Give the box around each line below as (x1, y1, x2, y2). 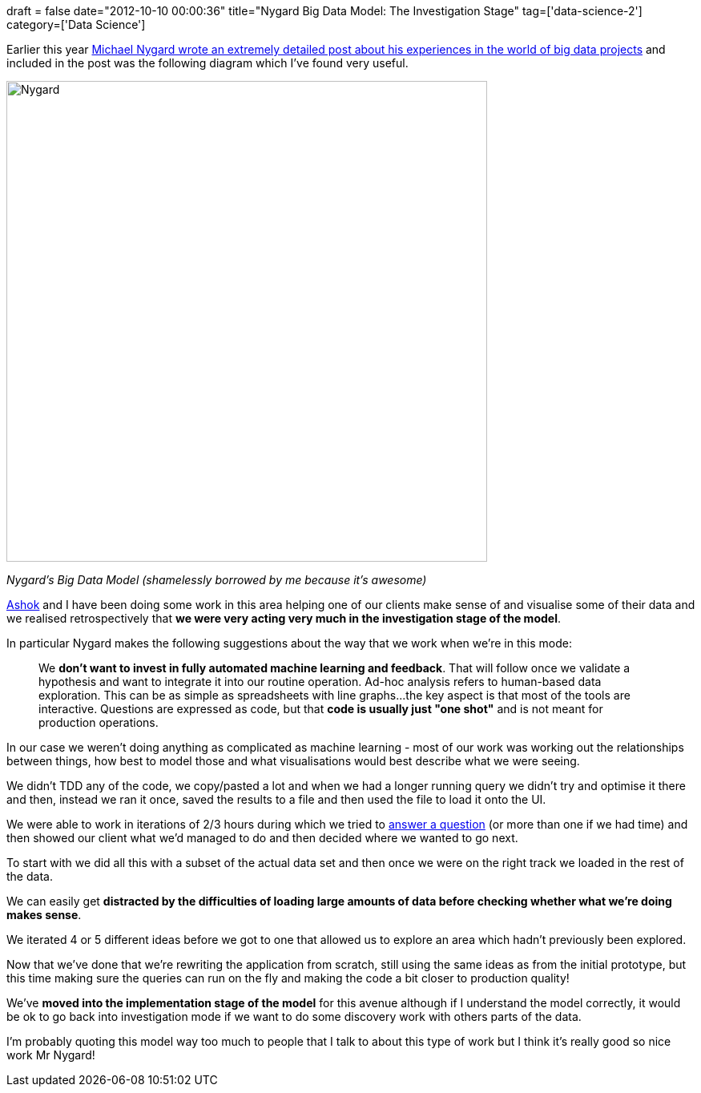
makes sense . (6, 908, 82, 922)
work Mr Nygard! (6, 1048, 95, 1062)
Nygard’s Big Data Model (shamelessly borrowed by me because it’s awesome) (6, 573, 427, 587)
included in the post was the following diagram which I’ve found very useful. (6, 56, 409, 70)
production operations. (38, 716, 159, 729)
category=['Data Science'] (6, 18, 146, 31)
